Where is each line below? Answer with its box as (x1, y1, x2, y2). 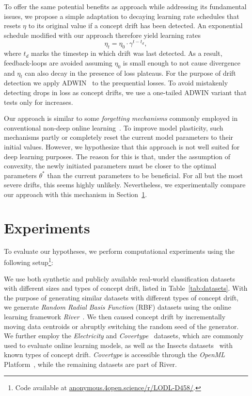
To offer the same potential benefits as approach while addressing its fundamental (4, 1, 247, 11)
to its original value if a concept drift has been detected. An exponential (28, 20, 243, 31)
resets (4, 20, 21, 31)
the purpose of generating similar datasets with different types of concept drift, (4, 292, 238, 302)
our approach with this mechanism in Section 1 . (4, 189, 147, 199)
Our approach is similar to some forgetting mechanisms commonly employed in (4, 113, 238, 123)
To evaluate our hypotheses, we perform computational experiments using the (4, 246, 235, 256)
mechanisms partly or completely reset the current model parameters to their (4, 132, 234, 142)
